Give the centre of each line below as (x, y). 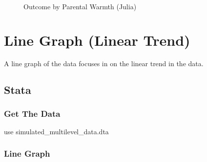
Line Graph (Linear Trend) (97, 40)
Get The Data (32, 114)
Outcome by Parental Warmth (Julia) (80, 6)
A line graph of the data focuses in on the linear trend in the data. (104, 63)
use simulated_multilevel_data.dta (56, 132)
